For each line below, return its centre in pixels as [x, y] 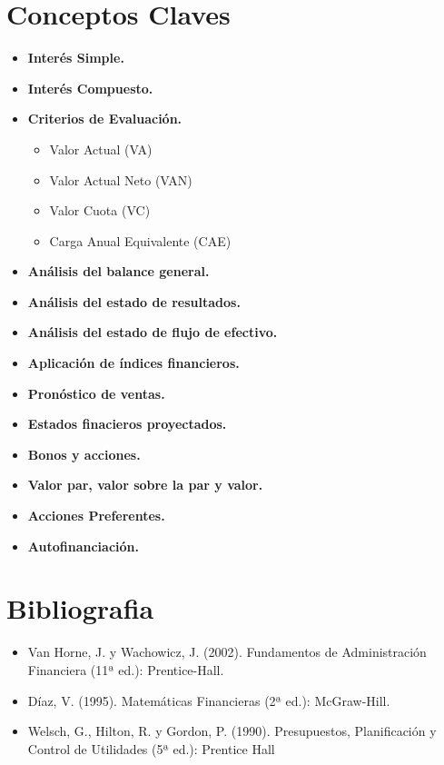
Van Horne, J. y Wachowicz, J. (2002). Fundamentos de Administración [227, 652]
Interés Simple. [76, 58]
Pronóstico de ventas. [96, 393]
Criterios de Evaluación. [105, 119]
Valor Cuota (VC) [100, 210]
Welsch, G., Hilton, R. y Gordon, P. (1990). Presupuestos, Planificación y [232, 731]
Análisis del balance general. [118, 271]
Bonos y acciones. [84, 454]
